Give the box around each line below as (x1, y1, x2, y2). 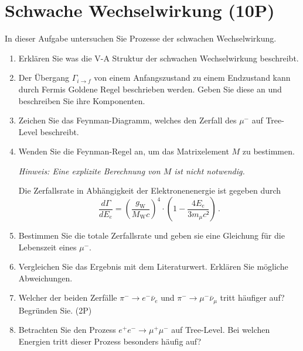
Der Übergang (18, 71, 70, 84)
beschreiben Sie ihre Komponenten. (18, 94, 145, 106)
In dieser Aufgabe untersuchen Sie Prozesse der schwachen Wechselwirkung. (5, 32, 277, 44)
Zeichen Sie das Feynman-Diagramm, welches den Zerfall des (18, 114, 237, 126)
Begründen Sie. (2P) (18, 304, 92, 316)
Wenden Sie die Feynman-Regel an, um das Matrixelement (18, 145, 229, 157)
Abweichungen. (18, 271, 73, 284)
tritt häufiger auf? (220, 291, 285, 304)
